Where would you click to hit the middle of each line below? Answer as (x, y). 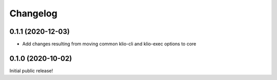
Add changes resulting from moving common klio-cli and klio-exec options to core (109, 44)
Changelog (33, 13)
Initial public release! (31, 71)
